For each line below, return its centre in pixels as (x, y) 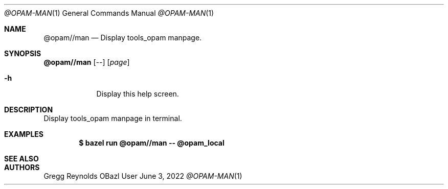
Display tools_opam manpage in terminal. (113, 118)
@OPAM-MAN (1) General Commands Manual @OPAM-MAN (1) (109, 13)
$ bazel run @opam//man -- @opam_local (152, 143)
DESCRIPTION (29, 110)
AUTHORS (22, 167)
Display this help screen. (138, 94)
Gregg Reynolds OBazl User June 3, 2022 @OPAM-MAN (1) (143, 176)
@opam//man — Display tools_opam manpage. (123, 38)
